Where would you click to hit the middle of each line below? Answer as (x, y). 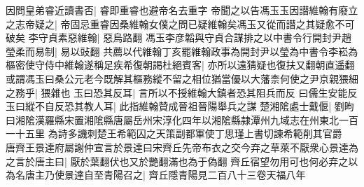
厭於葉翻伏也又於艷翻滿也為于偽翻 (149, 161)
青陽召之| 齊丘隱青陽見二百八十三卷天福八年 (204, 175)
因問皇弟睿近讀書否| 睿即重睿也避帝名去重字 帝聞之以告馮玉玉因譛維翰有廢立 (182, 10)
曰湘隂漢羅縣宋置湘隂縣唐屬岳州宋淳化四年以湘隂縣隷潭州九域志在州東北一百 (182, 119)
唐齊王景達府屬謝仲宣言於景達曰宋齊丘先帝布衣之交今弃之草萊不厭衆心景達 (177, 147)
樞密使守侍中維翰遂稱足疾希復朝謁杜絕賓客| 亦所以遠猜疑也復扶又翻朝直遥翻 (180, 65)
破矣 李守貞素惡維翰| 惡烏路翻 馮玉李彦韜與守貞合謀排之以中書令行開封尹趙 (178, 37)
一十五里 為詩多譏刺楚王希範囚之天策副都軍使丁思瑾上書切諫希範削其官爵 (174, 133)
